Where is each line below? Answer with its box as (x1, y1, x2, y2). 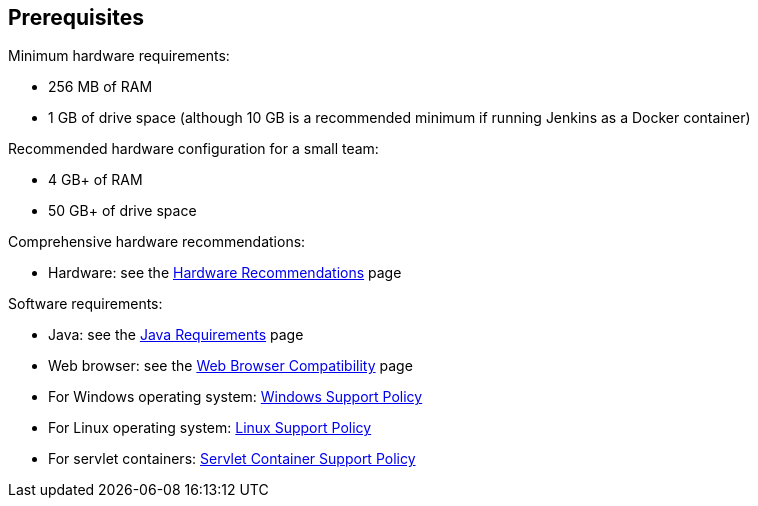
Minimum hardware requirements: (8, 47, 230, 65)
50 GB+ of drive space (48, 202, 197, 220)
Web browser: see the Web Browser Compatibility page (48, 357, 413, 375)
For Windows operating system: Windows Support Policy (48, 388, 423, 406)
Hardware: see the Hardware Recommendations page (48, 264, 402, 282)
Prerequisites (8, 5, 144, 30)
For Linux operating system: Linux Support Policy (48, 419, 372, 437)
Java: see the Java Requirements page (48, 326, 304, 344)
